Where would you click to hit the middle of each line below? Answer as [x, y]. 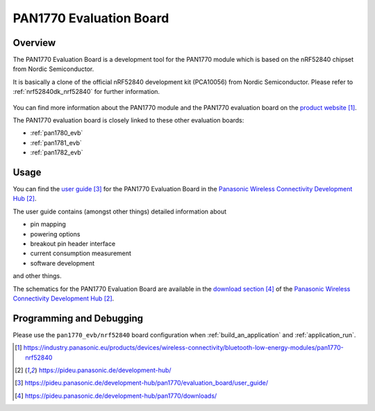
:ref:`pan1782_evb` [57, 152]
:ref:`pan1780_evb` [57, 133]
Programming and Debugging [78, 318]
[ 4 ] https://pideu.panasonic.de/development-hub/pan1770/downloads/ [116, 396]
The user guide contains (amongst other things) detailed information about [120, 211]
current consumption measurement [81, 253]
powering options [55, 234]
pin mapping [48, 224]
